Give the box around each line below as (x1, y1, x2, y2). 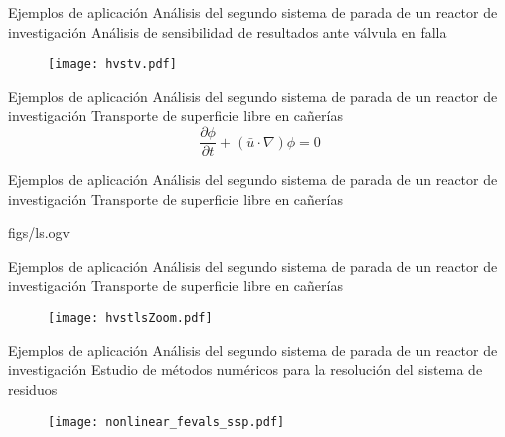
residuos (8, 378, 58, 399)
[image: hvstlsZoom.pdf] (48, 311, 213, 326)
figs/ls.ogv (8, 222, 70, 243)
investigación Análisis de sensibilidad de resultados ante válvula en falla (8, 21, 447, 42)
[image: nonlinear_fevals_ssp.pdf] (48, 414, 285, 429)
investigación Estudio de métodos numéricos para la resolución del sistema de (8, 359, 483, 380)
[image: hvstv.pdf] (48, 57, 177, 72)
